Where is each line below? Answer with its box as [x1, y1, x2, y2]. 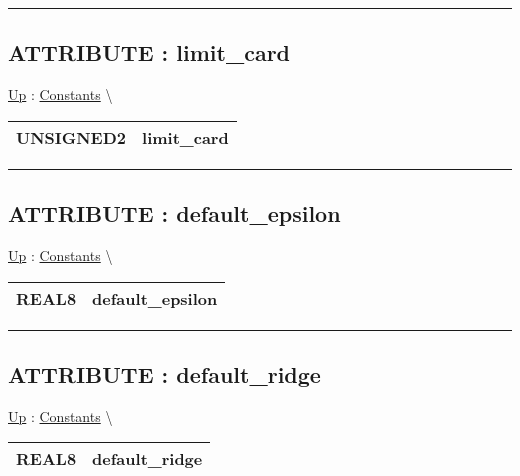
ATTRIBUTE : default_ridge [8, 358, 321, 389]
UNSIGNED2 [16, 125, 127, 149]
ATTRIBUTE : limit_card [8, 37, 291, 68]
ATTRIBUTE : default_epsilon [8, 198, 341, 229]
